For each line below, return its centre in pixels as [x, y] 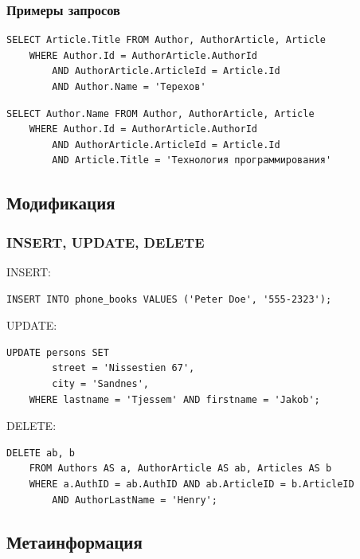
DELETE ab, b [41, 453]
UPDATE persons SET [58, 352]
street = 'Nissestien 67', [123, 368]
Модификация [61, 203]
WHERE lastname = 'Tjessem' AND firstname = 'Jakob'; [174, 399]
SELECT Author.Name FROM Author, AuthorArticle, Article [160, 113]
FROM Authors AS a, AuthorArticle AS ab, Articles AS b [180, 469]
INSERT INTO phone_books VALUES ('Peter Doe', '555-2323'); [169, 299]
